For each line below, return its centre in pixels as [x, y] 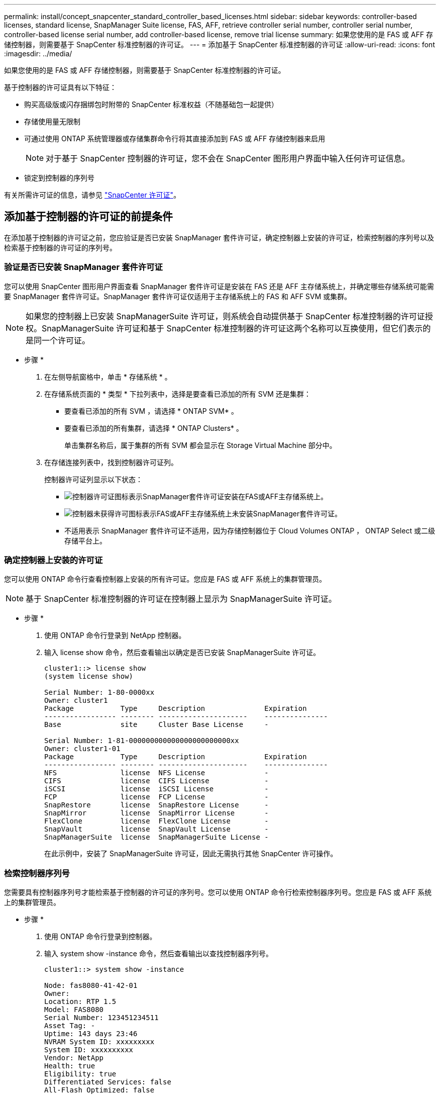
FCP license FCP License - [156, 797]
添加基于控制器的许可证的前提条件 [88, 217]
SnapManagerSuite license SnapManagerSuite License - [156, 837]
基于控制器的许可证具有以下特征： [60, 87]
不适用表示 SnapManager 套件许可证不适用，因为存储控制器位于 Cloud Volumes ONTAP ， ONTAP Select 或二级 [250, 530]
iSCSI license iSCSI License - [156, 789]
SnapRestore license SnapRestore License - [156, 805]
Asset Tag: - [70, 1026]
